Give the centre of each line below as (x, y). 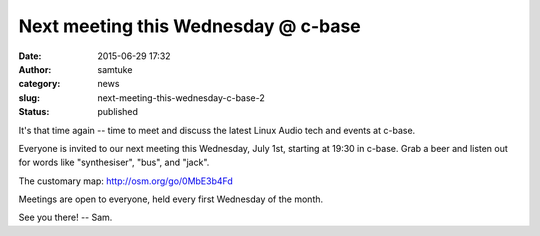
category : (39, 84)
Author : (35, 69)
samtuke (115, 69)
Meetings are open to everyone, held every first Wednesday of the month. (171, 199)
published (118, 112)
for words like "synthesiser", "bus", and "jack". (114, 162)
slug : (29, 97)
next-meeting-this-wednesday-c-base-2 (181, 97)
